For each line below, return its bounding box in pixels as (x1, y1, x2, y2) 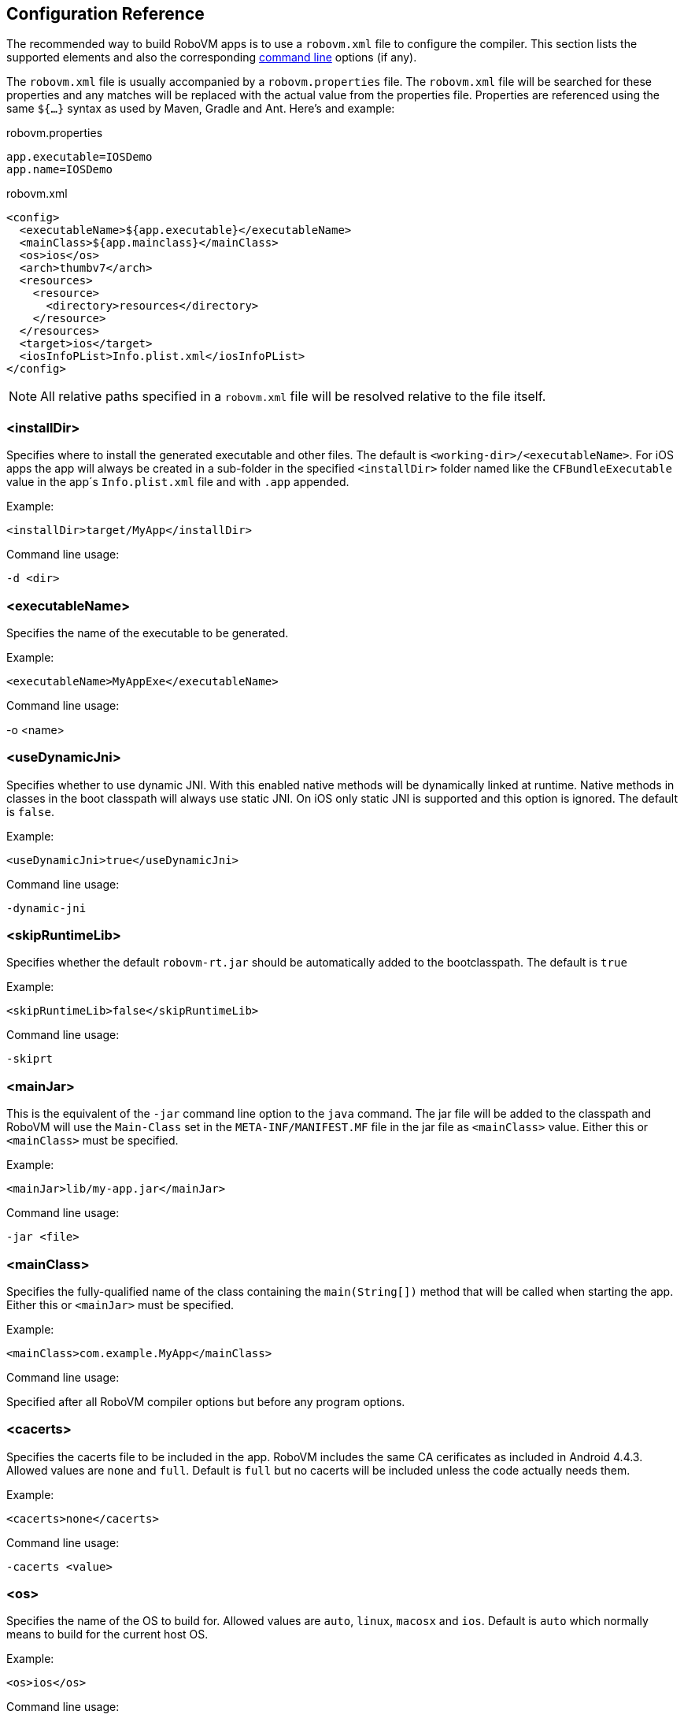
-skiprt (6, 1052, 54, 1066)
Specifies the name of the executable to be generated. (6, 625, 289, 640)
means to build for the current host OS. (6, 1627, 209, 1642)
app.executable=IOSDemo (6, 150, 153, 164)
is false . (6, 804, 54, 818)
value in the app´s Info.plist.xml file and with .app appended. (6, 475, 349, 489)
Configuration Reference (6, 4, 205, 24)
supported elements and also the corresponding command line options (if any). (6, 50, 417, 65)
